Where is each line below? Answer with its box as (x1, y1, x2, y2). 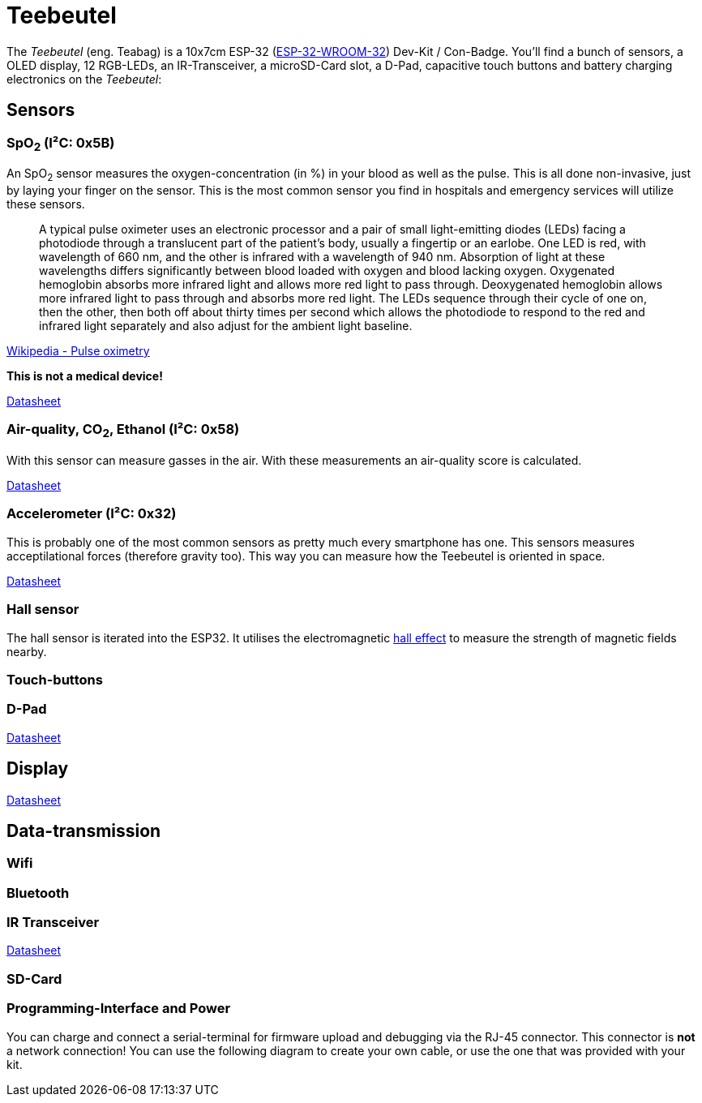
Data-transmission (6, 820, 161, 841)
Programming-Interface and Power (6, 1000, 231, 1017)
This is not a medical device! (6, 369, 163, 384)
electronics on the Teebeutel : (6, 71, 162, 86)
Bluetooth (6, 884, 70, 901)
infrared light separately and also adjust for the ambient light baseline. (39, 319, 413, 333)
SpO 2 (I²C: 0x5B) (6, 134, 115, 153)
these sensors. (6, 197, 85, 212)
